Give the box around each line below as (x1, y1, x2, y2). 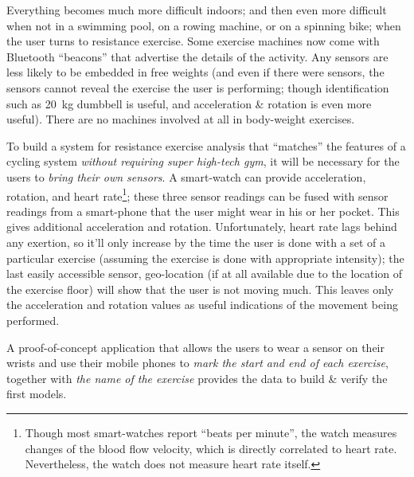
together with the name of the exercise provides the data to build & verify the (6, 369, 388, 386)
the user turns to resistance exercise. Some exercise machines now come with (6, 33, 380, 49)
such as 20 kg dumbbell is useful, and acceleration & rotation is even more (6, 95, 372, 111)
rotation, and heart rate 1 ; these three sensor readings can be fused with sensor (6, 185, 389, 204)
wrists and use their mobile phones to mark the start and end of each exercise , (6, 354, 389, 371)
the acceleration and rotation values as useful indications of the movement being (6, 296, 398, 313)
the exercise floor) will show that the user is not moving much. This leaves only (6, 280, 394, 297)
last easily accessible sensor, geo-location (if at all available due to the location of (6, 265, 403, 282)
